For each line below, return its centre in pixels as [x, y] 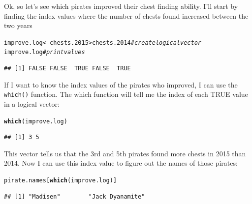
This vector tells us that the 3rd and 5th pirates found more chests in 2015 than [125, 153]
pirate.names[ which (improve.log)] [61, 180]
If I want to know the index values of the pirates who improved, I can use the [121, 84]
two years [18, 25]
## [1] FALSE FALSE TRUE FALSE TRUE [67, 69]
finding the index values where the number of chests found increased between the [126, 15]
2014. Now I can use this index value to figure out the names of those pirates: [121, 163]
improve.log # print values [45, 52]
